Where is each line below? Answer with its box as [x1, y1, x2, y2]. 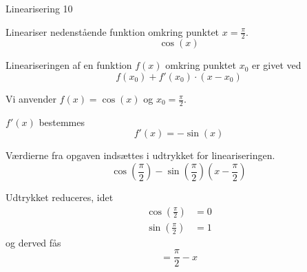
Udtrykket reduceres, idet [6, 190, 114, 205]
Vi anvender [6, 92, 56, 106]
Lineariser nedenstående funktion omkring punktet [6, 24, 220, 39]
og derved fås [6, 235, 61, 249]
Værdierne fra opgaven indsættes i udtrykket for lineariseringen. [6, 148, 275, 163]
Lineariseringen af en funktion [6, 58, 132, 72]
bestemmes [39, 114, 85, 129]
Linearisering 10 [6, 1, 73, 15]
